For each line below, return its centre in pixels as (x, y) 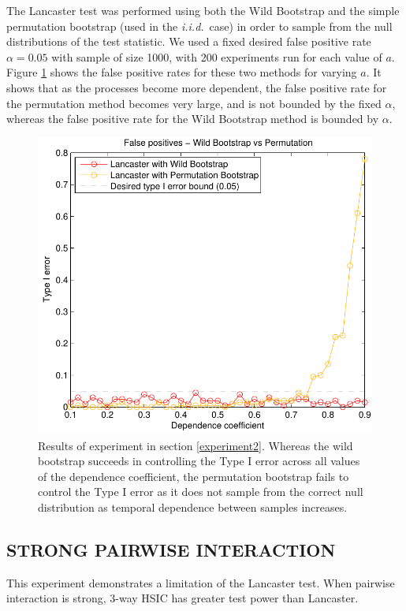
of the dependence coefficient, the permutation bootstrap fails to (194, 476)
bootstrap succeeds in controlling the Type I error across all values (199, 461)
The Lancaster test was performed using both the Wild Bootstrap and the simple (203, 10)
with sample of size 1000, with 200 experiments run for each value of (217, 56)
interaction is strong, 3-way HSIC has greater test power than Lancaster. (183, 598)
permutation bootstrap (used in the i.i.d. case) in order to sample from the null (199, 26)
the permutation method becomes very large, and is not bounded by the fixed (194, 103)
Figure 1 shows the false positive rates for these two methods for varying (182, 72)
